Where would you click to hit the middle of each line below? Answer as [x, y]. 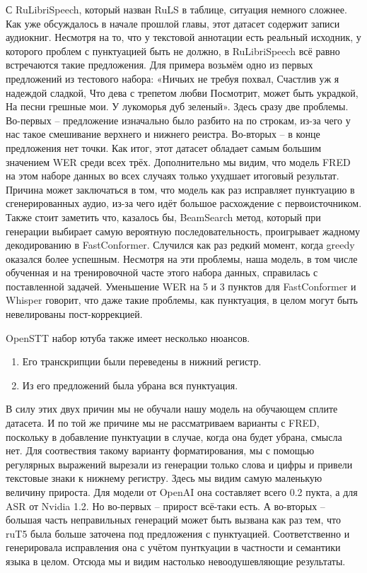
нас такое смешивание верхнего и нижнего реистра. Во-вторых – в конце [163, 134]
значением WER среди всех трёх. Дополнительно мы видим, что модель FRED [178, 161]
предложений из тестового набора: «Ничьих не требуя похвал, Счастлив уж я [173, 78]
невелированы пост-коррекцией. [74, 314]
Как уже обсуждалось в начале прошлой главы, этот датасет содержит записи [173, 23]
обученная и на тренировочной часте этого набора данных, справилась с [162, 272]
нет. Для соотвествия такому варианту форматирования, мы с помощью [160, 450]
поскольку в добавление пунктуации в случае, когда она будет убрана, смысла [174, 436]
